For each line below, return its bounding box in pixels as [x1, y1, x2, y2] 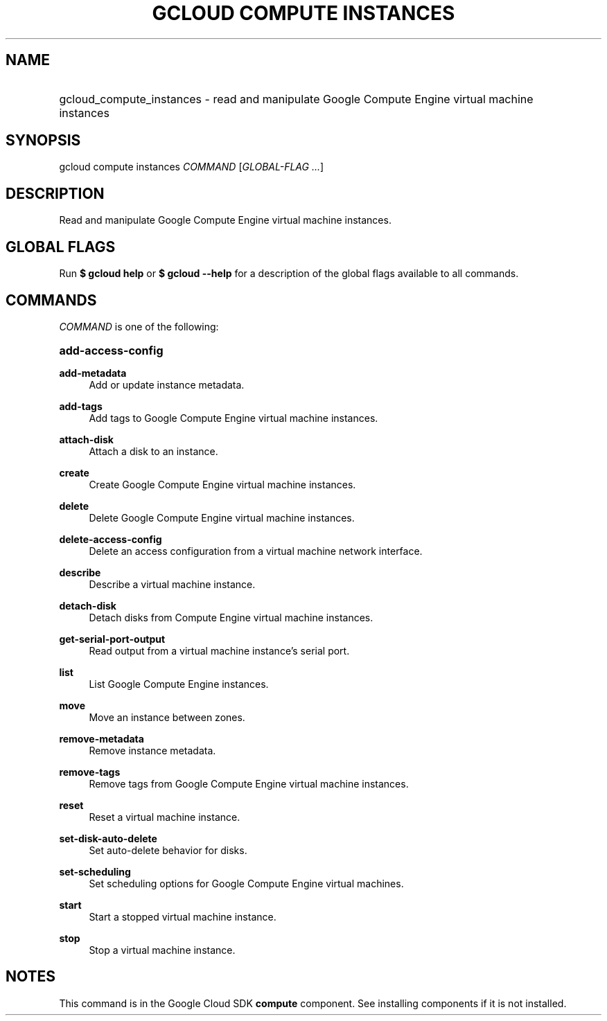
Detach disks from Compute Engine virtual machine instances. [89, 611, 373, 623]
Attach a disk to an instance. [89, 445, 218, 457]
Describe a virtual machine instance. [89, 578, 256, 590]
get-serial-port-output [59, 632, 166, 645]
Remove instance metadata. [89, 744, 216, 756]
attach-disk [59, 433, 114, 445]
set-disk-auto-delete [59, 832, 157, 844]
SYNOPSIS [6, 132, 81, 150]
